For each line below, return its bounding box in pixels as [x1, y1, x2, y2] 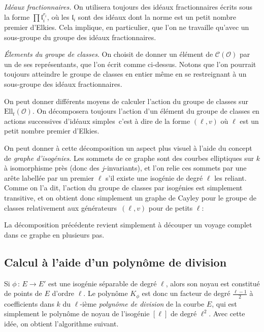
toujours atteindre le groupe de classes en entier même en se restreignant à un [4, 69, 247, 79]
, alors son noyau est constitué [166, 278, 260, 288]
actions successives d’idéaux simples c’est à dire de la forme [4, 115, 190, 126]
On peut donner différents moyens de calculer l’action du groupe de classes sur [4, 95, 248, 106]
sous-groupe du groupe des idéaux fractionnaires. [4, 31, 156, 42]
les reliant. [214, 172, 247, 183]
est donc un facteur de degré [142, 288, 230, 298]
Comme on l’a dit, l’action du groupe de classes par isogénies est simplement [4, 182, 243, 193]
